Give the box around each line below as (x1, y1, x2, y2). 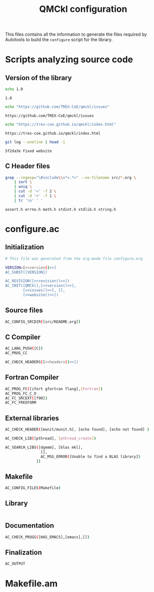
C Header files (5, 162, 51, 170)
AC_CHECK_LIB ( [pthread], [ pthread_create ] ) (5, 436, 97, 441)
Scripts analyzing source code (5, 54, 133, 65)
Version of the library (5, 73, 72, 82)
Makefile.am (5, 578, 58, 590)
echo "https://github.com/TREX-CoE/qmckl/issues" (5, 104, 110, 109)
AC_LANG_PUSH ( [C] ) (5, 346, 43, 351)
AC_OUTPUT (5, 561, 26, 566)
